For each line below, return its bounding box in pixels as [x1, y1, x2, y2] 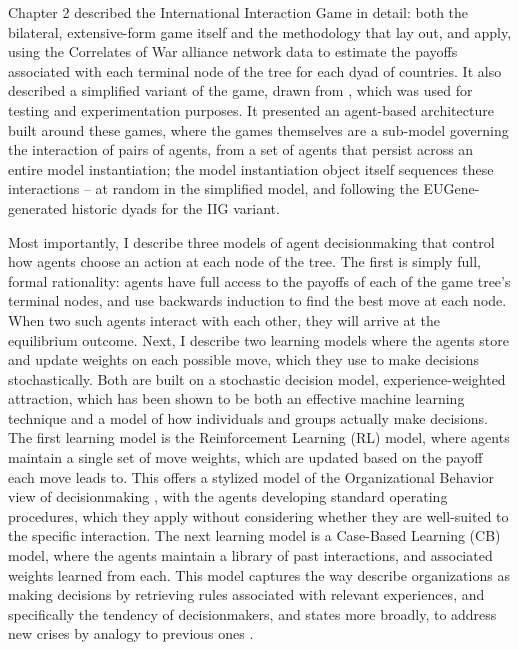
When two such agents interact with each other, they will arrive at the [8, 309, 440, 330]
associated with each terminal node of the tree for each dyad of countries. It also [8, 60, 502, 81]
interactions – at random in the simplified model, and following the [8, 178, 419, 199]
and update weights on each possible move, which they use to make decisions [8, 349, 479, 370]
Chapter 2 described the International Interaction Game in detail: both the [8, 2, 469, 22]
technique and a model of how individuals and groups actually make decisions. [8, 407, 488, 428]
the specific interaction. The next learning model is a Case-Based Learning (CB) [8, 525, 501, 546]
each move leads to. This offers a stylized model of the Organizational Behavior [8, 466, 494, 487]
